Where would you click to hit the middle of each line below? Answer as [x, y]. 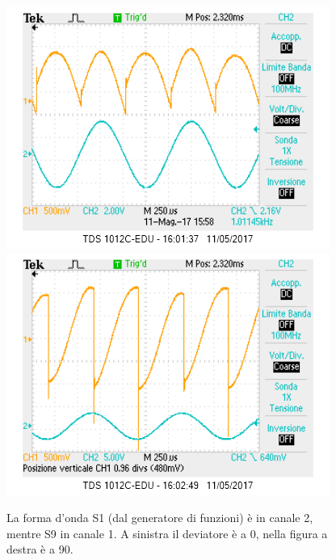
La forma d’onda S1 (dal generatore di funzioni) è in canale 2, [160, 518]
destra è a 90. [40, 549]
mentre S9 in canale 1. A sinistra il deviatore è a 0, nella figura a [167, 533]
